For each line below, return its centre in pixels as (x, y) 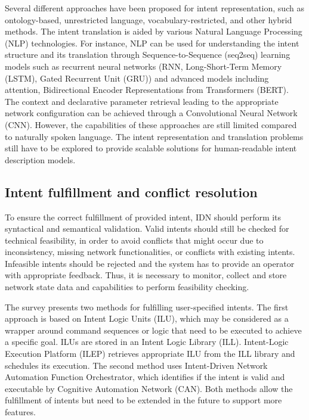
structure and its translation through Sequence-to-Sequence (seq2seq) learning (148, 55)
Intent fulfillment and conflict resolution (131, 192)
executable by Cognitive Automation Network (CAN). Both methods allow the (149, 388)
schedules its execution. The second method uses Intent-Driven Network (136, 365)
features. (20, 412)
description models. (40, 159)
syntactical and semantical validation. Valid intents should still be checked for (147, 228)
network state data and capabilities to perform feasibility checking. (127, 287)
